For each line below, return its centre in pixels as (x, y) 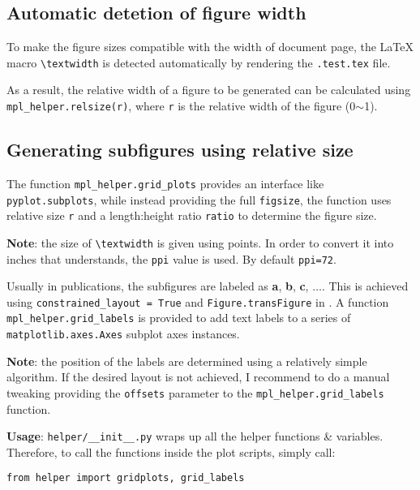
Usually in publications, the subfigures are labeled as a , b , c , (158, 286)
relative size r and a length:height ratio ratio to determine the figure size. (192, 215)
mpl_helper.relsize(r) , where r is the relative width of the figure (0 (181, 106)
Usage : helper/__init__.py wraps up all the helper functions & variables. (195, 436)
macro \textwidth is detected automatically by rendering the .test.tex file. (199, 62)
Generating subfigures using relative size (180, 150)
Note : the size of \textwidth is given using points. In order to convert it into (200, 242)
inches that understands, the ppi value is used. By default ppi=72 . (171, 258)
